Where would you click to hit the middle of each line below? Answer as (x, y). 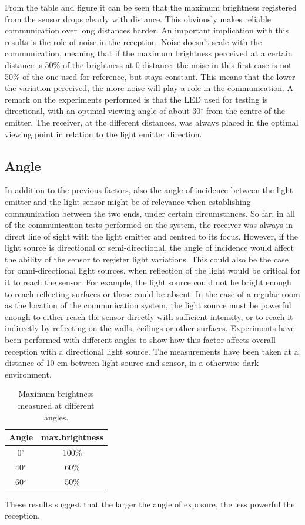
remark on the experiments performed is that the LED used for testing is (136, 99)
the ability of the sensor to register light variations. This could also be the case (147, 259)
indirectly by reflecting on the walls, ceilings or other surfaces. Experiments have (150, 328)
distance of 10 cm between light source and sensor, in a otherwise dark (132, 363)
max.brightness (73, 437)
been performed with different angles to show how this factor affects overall (140, 340)
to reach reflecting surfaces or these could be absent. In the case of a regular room (152, 293)
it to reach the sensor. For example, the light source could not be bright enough (148, 282)
